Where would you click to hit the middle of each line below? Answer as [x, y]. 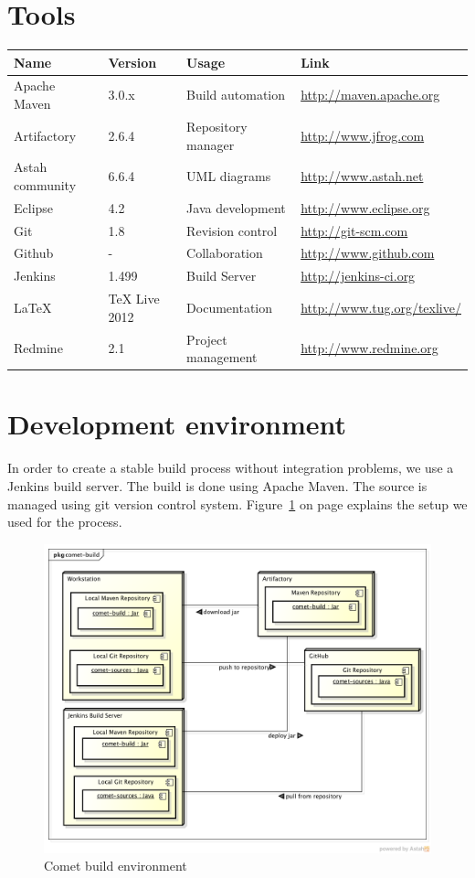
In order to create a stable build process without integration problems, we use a [231, 468]
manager [211, 144]
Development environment [177, 424]
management [222, 357]
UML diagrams [229, 176]
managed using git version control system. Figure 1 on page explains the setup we [237, 503]
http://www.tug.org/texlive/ [381, 307]
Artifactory [45, 135]
